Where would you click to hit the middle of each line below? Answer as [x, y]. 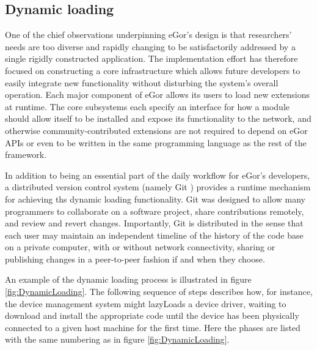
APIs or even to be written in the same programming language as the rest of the [156, 142]
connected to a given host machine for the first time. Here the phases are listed [153, 327]
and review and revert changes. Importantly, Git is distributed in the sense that [154, 223]
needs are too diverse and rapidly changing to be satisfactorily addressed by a [150, 46]
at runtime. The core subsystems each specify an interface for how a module [147, 106]
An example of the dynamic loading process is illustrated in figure [128, 279]
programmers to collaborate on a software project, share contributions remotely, [155, 211]
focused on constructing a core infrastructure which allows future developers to [153, 70]
